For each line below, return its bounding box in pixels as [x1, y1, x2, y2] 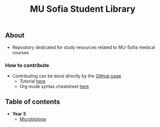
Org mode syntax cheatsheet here [19, 83, 89, 89]
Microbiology [19, 116, 47, 122]
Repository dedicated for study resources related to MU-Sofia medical [12, 44, 155, 50]
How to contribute [5, 62, 49, 68]
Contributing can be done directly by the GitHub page [12, 73, 122, 79]
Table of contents [5, 97, 60, 106]
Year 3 [12, 111, 26, 117]
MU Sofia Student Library [30, 3, 136, 15]
